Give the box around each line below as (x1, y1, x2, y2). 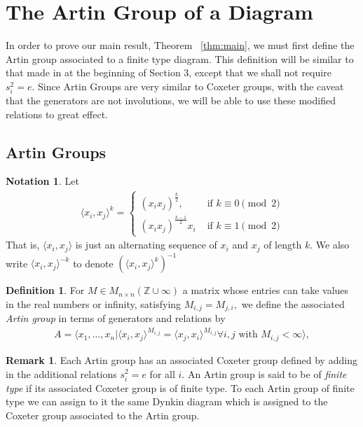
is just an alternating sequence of (75, 237, 217, 252)
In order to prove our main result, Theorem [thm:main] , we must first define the (6, 38, 355, 52)
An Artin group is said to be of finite (187, 366, 347, 381)
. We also (310, 237, 350, 252)
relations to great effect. (6, 106, 108, 121)
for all (149, 366, 175, 381)
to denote (73, 255, 114, 270)
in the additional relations (6, 366, 117, 381)
